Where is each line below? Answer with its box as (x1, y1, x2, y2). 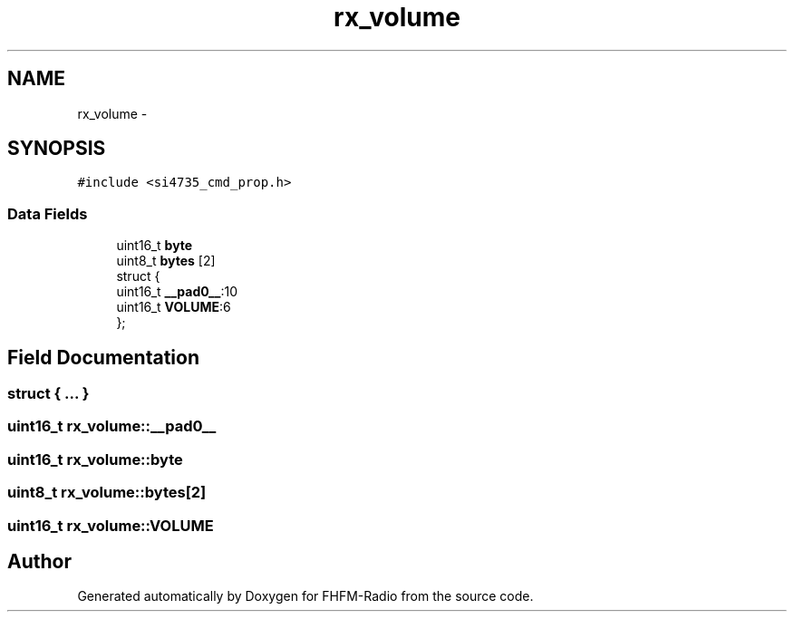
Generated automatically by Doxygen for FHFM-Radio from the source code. (77, 588, 534, 604)
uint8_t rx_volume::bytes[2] (7, 483, 207, 502)
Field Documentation (7, 345, 199, 369)
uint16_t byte (116, 237, 193, 254)
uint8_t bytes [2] (116, 253, 216, 269)
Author (7, 549, 72, 573)
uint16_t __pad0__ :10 (116, 284, 237, 300)
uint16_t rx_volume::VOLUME (7, 516, 214, 535)
